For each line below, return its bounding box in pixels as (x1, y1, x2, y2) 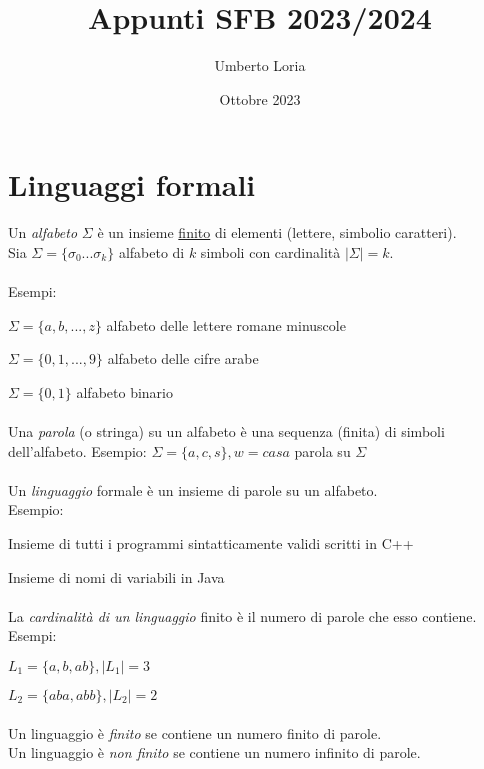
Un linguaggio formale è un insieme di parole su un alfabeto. (8, 479, 378, 500)
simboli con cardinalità (200, 241, 341, 262)
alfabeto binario (76, 381, 173, 402)
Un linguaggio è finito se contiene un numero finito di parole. (8, 722, 382, 743)
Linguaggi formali (8, 164, 256, 205)
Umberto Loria (214, 55, 306, 76)
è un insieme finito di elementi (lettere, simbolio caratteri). (97, 222, 457, 243)
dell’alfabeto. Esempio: (8, 440, 147, 461)
